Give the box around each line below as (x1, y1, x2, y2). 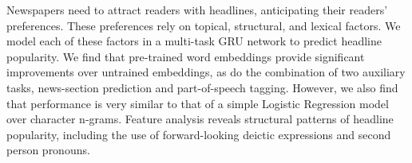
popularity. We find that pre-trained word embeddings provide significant (6, 48, 365, 64)
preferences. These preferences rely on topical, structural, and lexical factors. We (6, 17, 401, 33)
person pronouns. (6, 142, 90, 158)
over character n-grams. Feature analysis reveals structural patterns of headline (6, 111, 394, 127)
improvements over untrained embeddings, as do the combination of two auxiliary (6, 64, 406, 80)
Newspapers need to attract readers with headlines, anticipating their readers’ (6, 2, 388, 17)
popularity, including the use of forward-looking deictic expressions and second (6, 126, 391, 142)
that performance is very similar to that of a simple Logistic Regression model (6, 95, 389, 111)
